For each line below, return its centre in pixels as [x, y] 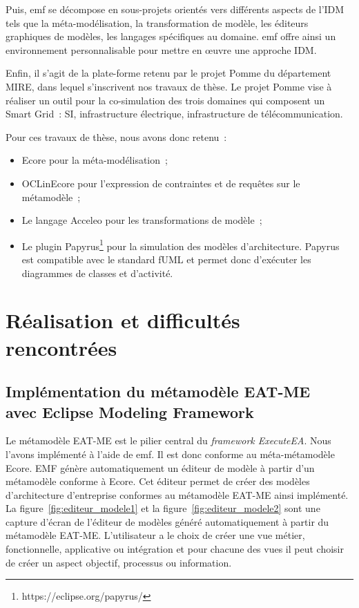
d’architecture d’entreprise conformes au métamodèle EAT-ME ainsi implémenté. [177, 494]
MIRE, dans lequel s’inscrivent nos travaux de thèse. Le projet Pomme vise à [169, 86]
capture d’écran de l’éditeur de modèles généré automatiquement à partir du [167, 521]
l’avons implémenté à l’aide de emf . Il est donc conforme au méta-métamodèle [170, 454]
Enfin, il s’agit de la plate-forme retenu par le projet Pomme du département [168, 73]
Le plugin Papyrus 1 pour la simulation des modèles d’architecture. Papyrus [181, 245]
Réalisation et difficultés [123, 320]
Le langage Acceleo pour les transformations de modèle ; [142, 220]
